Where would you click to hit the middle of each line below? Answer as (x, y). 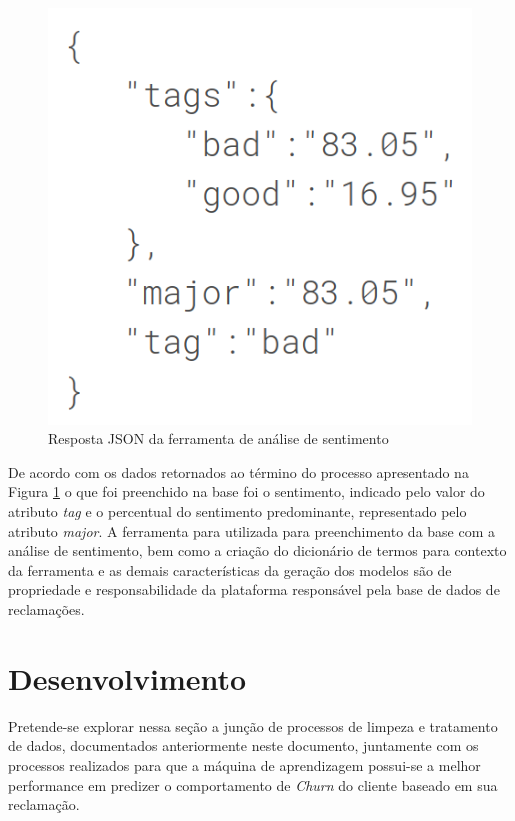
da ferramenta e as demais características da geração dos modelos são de (230, 569)
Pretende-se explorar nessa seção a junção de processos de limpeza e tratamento (253, 725)
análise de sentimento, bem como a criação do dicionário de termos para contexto (257, 550)
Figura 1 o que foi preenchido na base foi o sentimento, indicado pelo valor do (246, 491)
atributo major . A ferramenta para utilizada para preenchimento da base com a (252, 530)
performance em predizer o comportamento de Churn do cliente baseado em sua (253, 784)
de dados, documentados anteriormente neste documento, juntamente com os (243, 745)
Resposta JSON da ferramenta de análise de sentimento (218, 438)
